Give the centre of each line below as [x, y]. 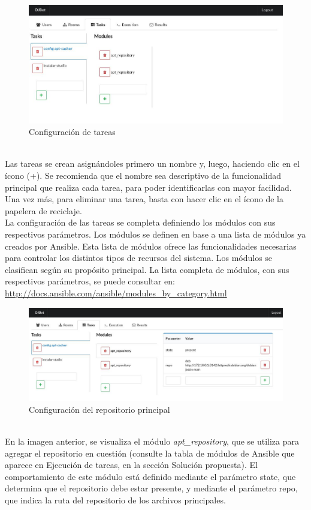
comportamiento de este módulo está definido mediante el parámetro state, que [150, 476]
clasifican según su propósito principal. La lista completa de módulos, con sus [147, 269]
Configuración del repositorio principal [99, 409]
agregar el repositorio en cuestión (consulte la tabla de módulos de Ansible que [150, 453]
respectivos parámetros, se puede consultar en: [90, 281]
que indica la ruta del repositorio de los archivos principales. [115, 500]
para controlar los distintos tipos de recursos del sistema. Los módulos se [139, 258]
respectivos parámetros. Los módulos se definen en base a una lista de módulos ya [155, 234]
